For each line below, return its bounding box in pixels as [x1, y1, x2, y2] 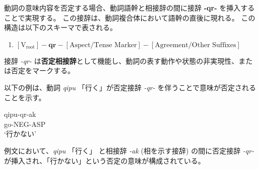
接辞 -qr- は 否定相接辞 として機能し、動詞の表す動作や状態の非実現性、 [4, 55, 239, 66]
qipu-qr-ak [4, 109, 36, 119]
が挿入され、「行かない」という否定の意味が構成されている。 [4, 155, 205, 165]
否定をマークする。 [11, 65, 75, 76]
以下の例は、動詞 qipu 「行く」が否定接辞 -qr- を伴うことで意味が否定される [4, 82, 256, 92]
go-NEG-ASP [4, 118, 46, 129]
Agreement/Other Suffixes [155, 41, 236, 49]
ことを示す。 [4, 92, 46, 102]
